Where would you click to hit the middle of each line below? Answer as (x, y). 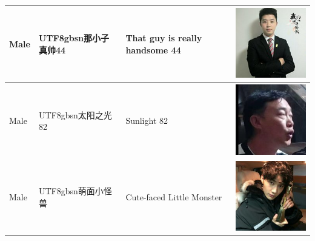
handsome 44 (153, 49)
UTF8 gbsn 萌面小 (71, 191)
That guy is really (164, 38)
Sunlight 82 (147, 120)
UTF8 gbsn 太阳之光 (75, 114)
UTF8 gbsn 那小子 (74, 38)
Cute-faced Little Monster (174, 196)
